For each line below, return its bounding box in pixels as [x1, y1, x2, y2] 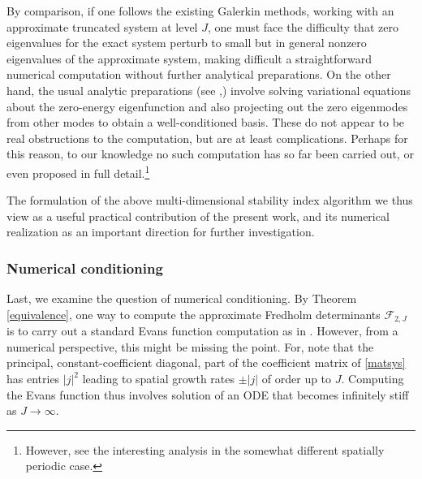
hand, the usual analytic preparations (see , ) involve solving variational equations [6, 81, 411, 98]
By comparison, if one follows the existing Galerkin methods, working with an [6, 2, 394, 19]
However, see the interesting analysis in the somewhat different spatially [25, 441, 385, 458]
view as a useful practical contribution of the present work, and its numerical [6, 207, 390, 224]
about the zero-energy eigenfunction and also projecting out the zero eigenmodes [6, 97, 408, 114]
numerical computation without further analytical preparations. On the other [6, 66, 391, 83]
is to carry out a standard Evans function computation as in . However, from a [6, 322, 398, 339]
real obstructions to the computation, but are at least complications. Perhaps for [6, 129, 408, 146]
